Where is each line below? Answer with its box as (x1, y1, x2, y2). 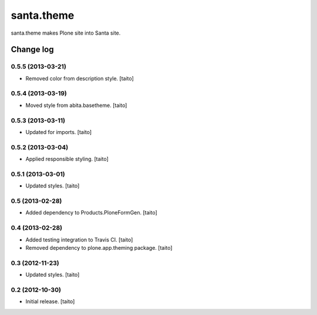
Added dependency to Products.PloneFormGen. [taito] (25, 209, 158, 216)
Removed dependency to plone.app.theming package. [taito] (25, 244, 173, 251)
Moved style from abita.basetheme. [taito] (25, 102, 127, 109)
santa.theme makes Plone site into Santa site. (11, 29, 121, 36)
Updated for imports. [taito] (25, 128, 92, 135)
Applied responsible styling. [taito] (25, 156, 109, 163)
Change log (11, 45, 54, 55)
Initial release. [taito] (25, 298, 75, 305)
